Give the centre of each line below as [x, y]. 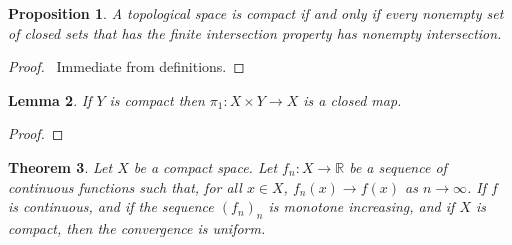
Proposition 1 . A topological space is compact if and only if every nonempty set [256, 13]
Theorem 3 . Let [60, 166]
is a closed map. [352, 99]
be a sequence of [398, 166]
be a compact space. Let [205, 166]
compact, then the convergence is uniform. [137, 227]
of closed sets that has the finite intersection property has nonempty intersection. [255, 32]
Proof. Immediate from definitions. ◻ [126, 66]
